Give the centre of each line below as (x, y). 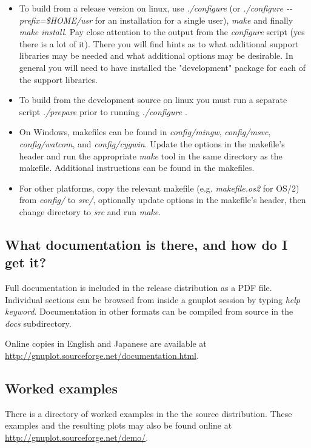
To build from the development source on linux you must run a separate (153, 100)
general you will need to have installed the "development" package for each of (162, 67)
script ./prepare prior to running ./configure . (103, 111)
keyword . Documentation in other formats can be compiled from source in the (149, 311)
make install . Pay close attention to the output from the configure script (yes (162, 32)
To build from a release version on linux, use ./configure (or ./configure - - (155, 8)
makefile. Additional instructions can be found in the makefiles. (137, 168)
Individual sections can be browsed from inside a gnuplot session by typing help (152, 299)
